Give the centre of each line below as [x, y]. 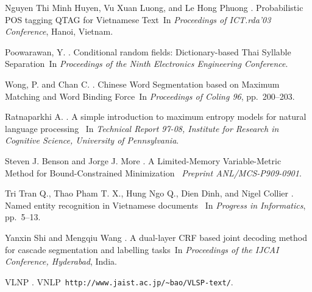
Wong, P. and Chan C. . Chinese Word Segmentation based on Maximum [142, 84]
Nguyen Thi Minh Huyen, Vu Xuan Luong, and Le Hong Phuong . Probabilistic [154, 7]
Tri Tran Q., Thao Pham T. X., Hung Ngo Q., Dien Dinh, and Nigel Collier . [149, 193]
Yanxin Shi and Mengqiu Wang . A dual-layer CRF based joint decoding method [156, 237]
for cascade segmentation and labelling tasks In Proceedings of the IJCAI [142, 249]
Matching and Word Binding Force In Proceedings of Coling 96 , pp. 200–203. [150, 96]
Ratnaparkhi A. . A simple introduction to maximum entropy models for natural [156, 116]
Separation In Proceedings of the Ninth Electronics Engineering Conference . [147, 64]
